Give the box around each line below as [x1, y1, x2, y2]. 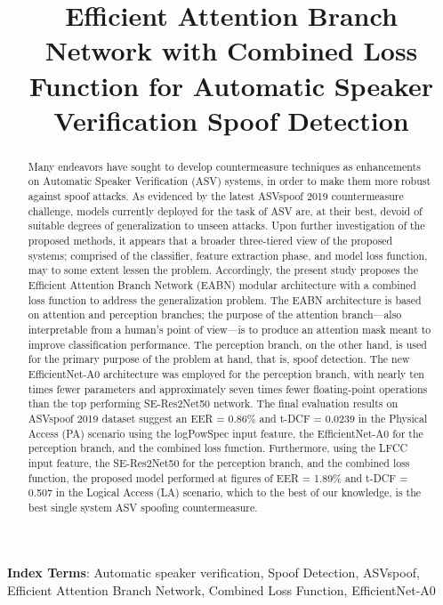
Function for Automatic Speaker [29, 67, 433, 103]
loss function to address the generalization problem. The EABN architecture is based [28, 292, 422, 307]
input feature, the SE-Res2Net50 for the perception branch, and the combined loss [28, 455, 410, 470]
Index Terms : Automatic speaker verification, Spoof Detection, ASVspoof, [7, 563, 420, 582]
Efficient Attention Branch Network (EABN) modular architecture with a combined [28, 277, 416, 292]
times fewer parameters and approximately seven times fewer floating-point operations [28, 381, 428, 396]
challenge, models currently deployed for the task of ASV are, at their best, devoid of [28, 203, 423, 218]
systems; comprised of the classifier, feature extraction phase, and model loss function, [28, 247, 428, 262]
